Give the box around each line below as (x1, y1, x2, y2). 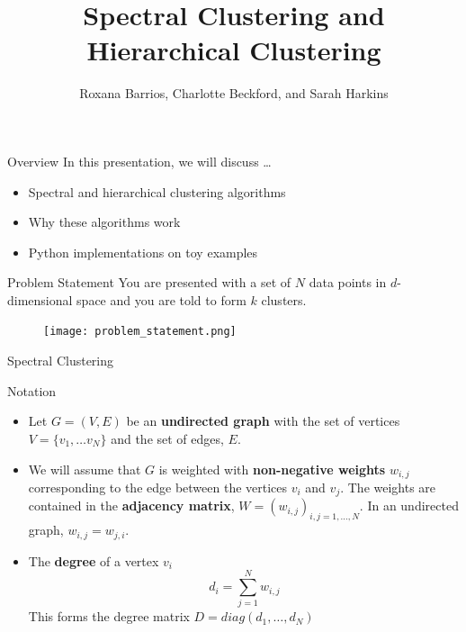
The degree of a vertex (28, 551, 159, 570)
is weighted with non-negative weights (158, 459, 386, 478)
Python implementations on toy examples (28, 242, 258, 261)
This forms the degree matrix (28, 607, 190, 626)
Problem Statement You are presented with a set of (7, 273, 291, 292)
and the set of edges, (111, 429, 224, 447)
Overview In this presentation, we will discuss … (7, 151, 272, 170)
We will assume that (28, 459, 141, 478)
